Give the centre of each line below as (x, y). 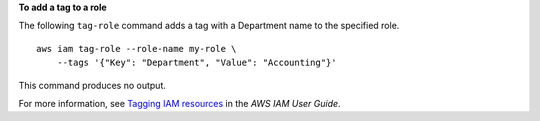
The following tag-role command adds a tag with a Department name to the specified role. (209, 26)
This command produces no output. (92, 85)
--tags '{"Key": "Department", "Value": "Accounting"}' (196, 63)
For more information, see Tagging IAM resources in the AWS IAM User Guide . (179, 103)
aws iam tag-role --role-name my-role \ (136, 48)
